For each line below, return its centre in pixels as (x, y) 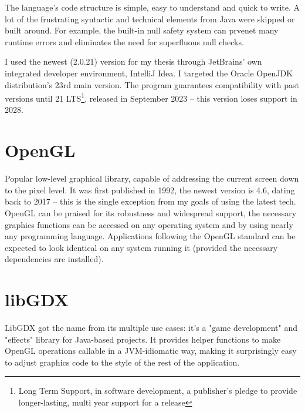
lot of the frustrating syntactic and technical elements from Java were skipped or (150, 19)
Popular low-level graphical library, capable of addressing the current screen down (152, 178)
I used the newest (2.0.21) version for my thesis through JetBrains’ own (133, 61)
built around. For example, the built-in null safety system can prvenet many (142, 30)
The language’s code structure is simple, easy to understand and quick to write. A (152, 7)
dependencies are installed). (54, 259)
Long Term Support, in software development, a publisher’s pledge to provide (158, 391)
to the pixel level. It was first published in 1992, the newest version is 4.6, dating (150, 190)
